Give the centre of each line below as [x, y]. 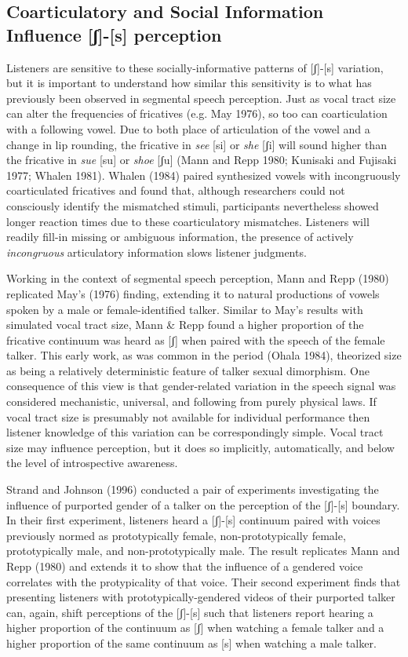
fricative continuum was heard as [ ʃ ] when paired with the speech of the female [196, 339]
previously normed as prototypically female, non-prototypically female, [176, 535]
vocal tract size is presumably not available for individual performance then [188, 416]
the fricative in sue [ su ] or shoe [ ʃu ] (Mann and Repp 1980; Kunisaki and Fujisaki [202, 160]
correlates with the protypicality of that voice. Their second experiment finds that [204, 581]
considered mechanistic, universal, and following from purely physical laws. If [191, 401]
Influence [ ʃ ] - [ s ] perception [114, 34]
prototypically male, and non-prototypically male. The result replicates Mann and [203, 551]
